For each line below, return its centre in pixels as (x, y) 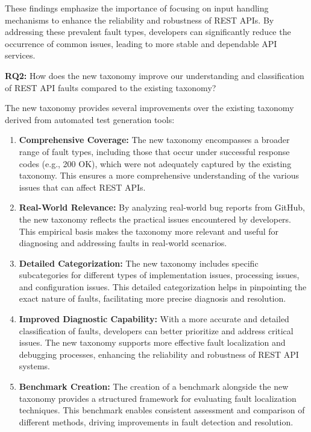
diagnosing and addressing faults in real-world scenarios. (123, 243)
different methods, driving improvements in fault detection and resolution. (156, 421)
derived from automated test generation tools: (90, 119)
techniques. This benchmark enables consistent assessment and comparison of (162, 410)
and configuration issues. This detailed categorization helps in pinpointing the (163, 286)
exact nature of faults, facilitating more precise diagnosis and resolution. (152, 298)
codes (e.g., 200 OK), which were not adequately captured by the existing (155, 163)
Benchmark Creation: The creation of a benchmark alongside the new (154, 386)
